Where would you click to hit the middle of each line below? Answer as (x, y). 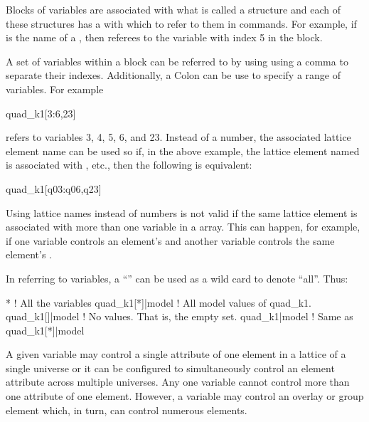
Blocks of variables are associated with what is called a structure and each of (173, 9)
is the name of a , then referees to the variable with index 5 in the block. (164, 37)
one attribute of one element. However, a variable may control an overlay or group (185, 396)
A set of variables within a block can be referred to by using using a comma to (177, 61)
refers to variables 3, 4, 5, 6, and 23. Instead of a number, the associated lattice (178, 137)
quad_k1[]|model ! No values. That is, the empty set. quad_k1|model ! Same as (180, 316)
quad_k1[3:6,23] (41, 113)
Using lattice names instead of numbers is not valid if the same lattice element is (182, 212)
